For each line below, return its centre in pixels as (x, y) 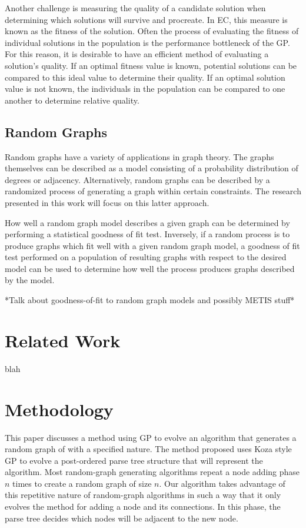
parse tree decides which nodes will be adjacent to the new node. (122, 518)
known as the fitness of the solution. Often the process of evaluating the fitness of (152, 31)
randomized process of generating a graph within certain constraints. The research (153, 191)
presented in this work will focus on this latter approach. (107, 202)
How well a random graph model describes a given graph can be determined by (147, 222)
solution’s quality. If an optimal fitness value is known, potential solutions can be (151, 65)
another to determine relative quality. (72, 100)
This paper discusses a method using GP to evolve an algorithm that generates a (151, 437)
